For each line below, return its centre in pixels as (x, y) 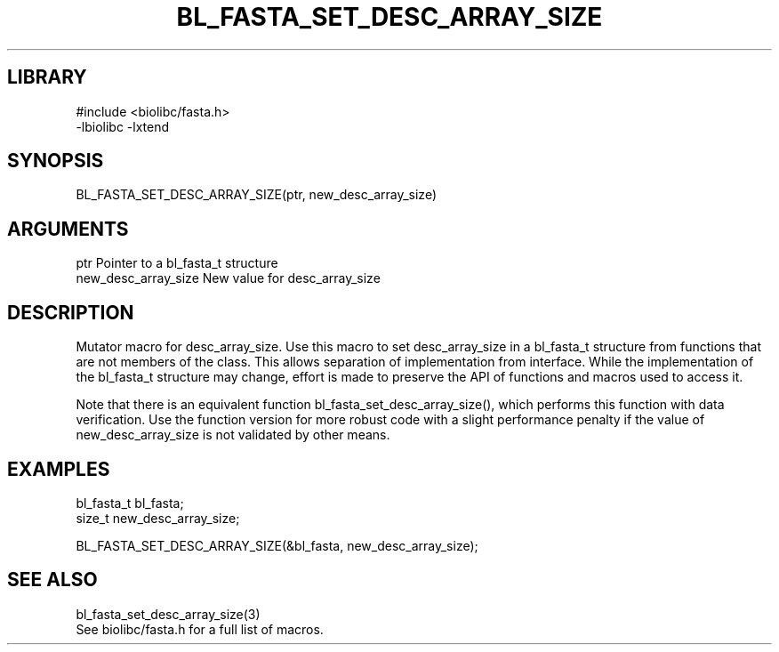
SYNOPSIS (56, 161)
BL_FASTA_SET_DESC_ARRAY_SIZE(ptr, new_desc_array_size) (256, 195)
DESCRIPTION (71, 312)
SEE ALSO (52, 580)
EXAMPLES (59, 469)
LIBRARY (47, 77)
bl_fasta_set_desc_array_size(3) (168, 614)
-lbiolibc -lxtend (123, 126)
